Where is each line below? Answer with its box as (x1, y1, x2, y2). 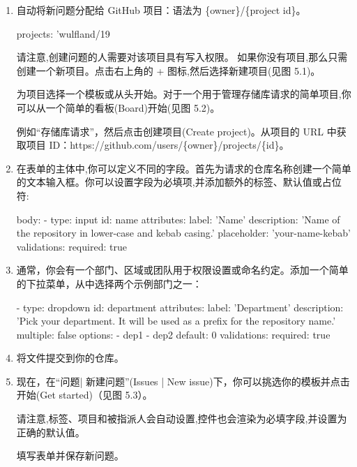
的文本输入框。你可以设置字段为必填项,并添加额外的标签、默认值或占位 (16, 175, 342, 189)
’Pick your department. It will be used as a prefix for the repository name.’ (16, 313, 336, 328)
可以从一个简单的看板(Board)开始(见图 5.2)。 (16, 100, 220, 114)
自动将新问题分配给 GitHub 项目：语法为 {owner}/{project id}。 (16, 3, 306, 17)
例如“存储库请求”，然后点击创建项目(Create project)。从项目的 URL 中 (16, 124, 337, 138)
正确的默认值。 (16, 424, 85, 439)
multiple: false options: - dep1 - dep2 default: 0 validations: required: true (16, 327, 331, 341)
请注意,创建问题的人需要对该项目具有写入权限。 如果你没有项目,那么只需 (16, 50, 348, 64)
